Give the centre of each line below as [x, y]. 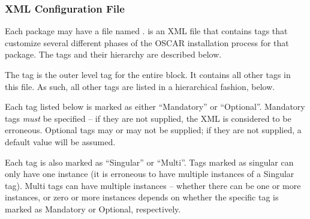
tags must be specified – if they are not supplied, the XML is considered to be [148, 118]
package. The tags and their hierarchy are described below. [113, 54]
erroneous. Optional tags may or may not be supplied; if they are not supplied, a [153, 130]
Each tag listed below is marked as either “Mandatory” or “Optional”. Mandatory [155, 106]
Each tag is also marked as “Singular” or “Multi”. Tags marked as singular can [149, 162]
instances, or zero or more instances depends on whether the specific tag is [142, 197]
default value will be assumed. [60, 141]
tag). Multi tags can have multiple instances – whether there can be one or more [153, 185]
